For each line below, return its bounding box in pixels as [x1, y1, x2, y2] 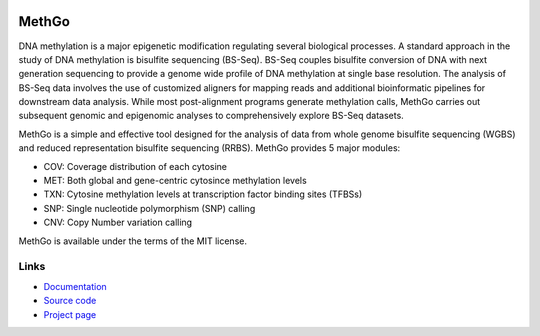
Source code [43, 295, 97, 307]
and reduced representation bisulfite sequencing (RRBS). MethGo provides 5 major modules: [18, 142, 401, 154]
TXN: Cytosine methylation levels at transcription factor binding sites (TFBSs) [43, 188, 363, 200]
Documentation [43, 280, 107, 292]
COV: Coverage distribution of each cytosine [43, 160, 228, 172]
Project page [43, 308, 97, 320]
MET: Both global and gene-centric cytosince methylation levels [43, 175, 307, 187]
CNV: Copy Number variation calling [43, 216, 193, 229]
